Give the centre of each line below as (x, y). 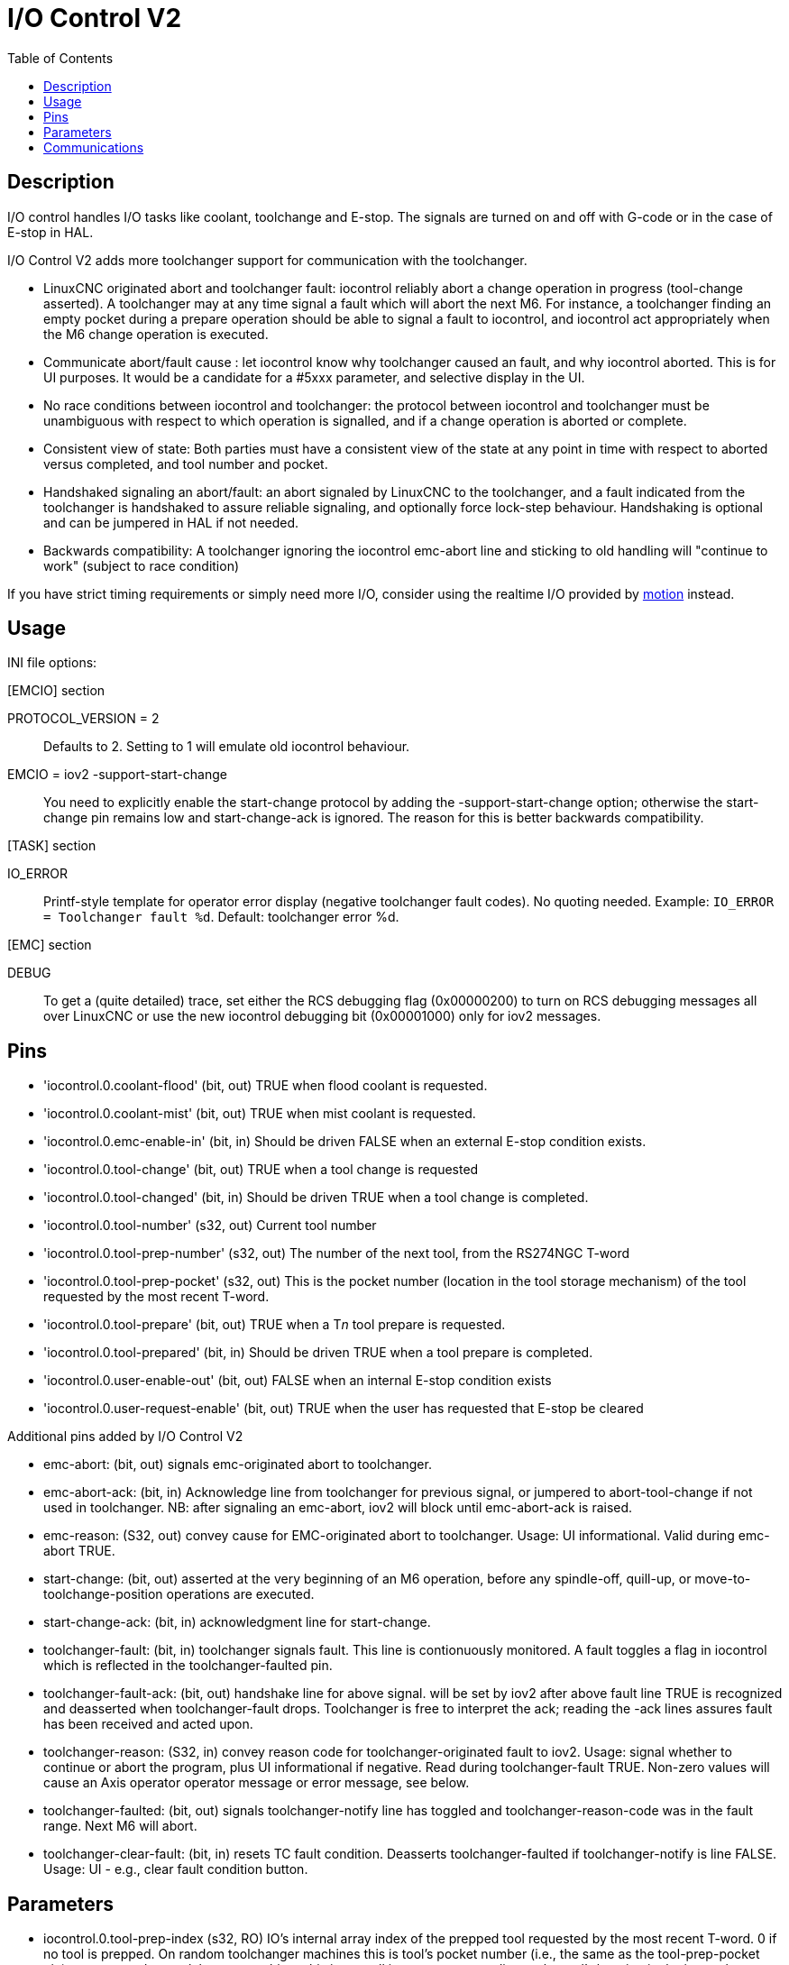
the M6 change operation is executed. (156, 334)
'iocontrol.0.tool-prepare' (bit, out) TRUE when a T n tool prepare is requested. (275, 1325)
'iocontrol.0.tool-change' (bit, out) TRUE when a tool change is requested (261, 1170)
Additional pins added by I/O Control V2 (125, 1437)
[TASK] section (52, 846)
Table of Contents (60, 58)
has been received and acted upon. (148, 1724)
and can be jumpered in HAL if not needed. (171, 522)
